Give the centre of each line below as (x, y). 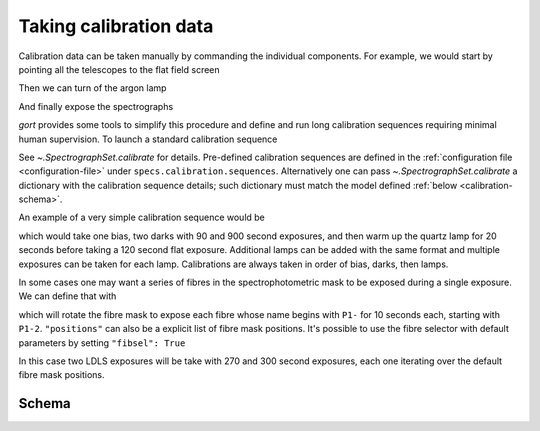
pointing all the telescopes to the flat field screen (119, 69)
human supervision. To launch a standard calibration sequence (148, 139)
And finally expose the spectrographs (96, 106)
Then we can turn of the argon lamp (92, 88)
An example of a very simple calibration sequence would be (141, 217)
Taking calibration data (116, 26)
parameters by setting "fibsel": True (102, 342)
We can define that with (67, 296)
